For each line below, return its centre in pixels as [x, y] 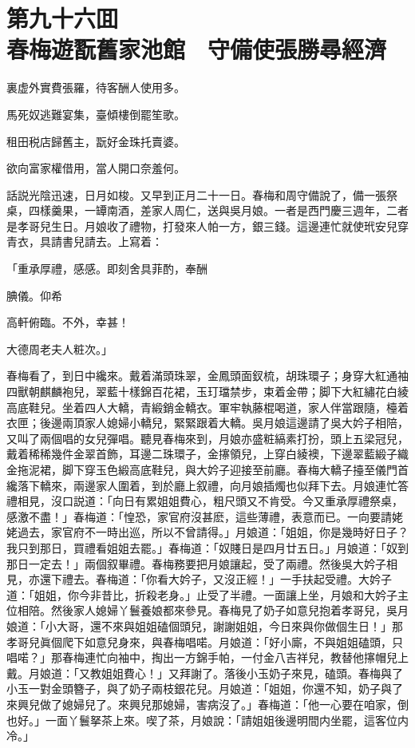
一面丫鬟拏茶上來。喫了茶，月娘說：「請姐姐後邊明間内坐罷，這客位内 [227, 720]
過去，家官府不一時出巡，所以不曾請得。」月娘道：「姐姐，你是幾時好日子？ [213, 532]
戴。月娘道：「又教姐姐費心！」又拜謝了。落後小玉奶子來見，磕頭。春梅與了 [205, 673]
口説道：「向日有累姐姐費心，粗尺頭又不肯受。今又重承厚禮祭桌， [232, 501]
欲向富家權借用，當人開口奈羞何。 [96, 168]
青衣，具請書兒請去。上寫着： [85, 241]
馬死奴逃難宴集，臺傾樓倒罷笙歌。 [96, 114]
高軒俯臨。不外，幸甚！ [68, 322]
